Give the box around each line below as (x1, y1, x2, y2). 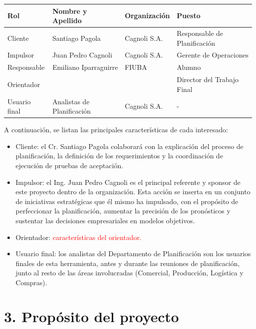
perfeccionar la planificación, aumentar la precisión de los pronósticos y (15, 206, 230, 216)
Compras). (15, 277, 47, 287)
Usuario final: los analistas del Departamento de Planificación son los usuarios (15, 248, 251, 259)
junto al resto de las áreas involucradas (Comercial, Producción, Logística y (15, 268, 244, 278)
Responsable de (177, 28, 224, 38)
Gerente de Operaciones (177, 50, 249, 60)
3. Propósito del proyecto (4, 306, 179, 326)
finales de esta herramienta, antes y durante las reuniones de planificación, (15, 258, 240, 268)
